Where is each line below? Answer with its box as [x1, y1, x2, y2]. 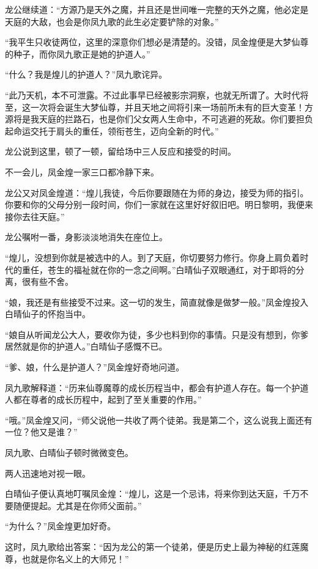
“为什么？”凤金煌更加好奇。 [5, 519, 116, 532]
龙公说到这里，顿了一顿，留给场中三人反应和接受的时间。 [5, 145, 236, 158]
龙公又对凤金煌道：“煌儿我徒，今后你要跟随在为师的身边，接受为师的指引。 [5, 186, 309, 199]
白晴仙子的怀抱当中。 [5, 307, 91, 320]
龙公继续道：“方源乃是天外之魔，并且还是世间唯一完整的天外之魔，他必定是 [5, 3, 309, 15]
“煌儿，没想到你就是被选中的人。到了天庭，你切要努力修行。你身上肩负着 [5, 251, 300, 263]
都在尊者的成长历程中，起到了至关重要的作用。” [13, 393, 202, 406]
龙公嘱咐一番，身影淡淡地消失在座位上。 [5, 230, 168, 243]
